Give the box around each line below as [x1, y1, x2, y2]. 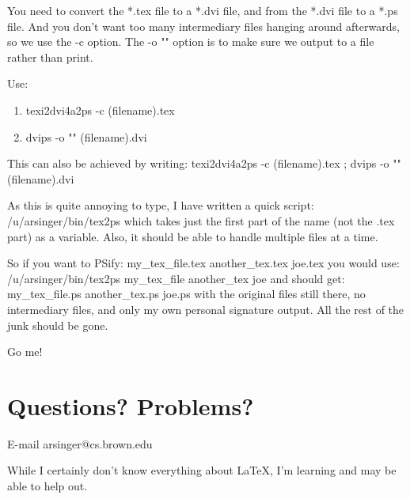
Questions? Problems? [7, 389, 254, 422]
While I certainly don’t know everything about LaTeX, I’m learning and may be [7, 462, 397, 478]
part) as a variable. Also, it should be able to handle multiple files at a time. [7, 228, 378, 244]
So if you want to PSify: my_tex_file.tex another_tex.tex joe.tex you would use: [7, 255, 400, 271]
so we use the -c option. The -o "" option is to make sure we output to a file [7, 33, 374, 50]
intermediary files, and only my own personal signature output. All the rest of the [7, 301, 404, 317]
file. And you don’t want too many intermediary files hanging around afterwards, [7, 17, 400, 34]
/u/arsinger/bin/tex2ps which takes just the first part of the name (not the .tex [7, 212, 395, 229]
